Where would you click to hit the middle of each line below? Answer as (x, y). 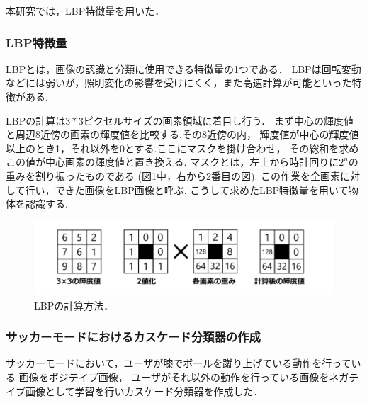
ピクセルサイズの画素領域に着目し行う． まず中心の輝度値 (218, 120)
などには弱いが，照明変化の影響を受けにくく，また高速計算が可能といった (179, 83)
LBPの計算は (36, 120)
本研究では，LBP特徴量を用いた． (85, 11)
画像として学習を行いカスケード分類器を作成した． (144, 391)
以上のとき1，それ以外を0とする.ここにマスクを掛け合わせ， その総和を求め (182, 148)
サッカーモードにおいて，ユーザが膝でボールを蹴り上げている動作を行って (179, 363)
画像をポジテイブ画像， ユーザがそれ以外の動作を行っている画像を (174, 377)
